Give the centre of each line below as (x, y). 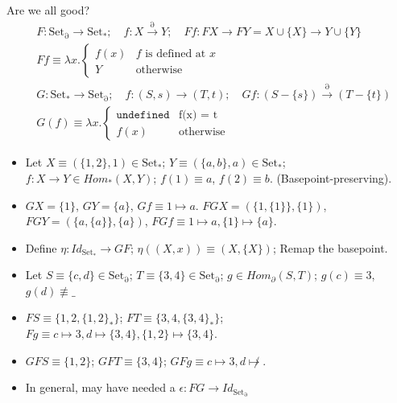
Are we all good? (48, 10)
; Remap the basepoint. (330, 247)
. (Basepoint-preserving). (331, 177)
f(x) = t (198, 115)
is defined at (176, 54)
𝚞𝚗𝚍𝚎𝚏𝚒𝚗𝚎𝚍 (143, 115)
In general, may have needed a (100, 387)
